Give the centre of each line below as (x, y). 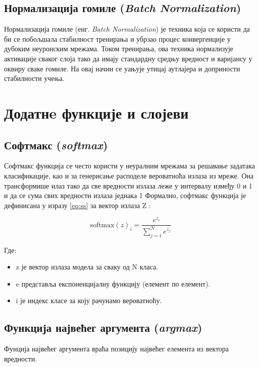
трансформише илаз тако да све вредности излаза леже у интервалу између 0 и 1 (128, 185)
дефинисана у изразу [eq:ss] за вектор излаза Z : (77, 205)
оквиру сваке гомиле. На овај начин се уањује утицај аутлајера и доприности (122, 68)
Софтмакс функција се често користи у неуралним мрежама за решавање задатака (130, 166)
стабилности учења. (34, 78)
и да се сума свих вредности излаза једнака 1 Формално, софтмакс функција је (125, 195)
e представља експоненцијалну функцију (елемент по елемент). (113, 283)
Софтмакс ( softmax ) (56, 145)
